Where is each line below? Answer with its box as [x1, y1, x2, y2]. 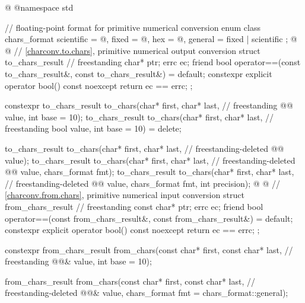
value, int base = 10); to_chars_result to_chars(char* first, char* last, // [5, 110, 274, 123]
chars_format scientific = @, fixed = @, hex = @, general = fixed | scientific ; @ [5, 33, 297, 45]
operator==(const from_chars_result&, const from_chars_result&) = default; [5, 212, 293, 224]
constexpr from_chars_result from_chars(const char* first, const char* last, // [5, 243, 293, 256]
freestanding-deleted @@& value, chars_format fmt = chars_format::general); [5, 286, 288, 299]
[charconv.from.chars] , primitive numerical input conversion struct [5, 189, 244, 201]
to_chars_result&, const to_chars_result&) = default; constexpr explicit [5, 67, 272, 79]
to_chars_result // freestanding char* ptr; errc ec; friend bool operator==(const [5, 56, 301, 68]
